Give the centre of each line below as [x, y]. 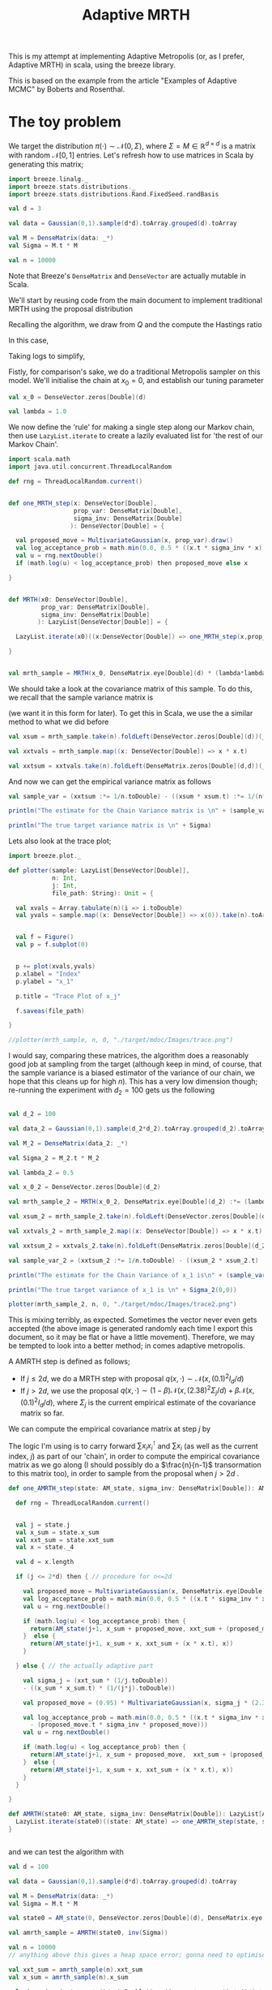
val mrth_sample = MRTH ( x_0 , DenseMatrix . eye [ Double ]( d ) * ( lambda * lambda [137, 674]
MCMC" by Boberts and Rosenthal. [67, 89]
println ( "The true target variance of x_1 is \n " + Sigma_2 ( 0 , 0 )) [123, 1290]
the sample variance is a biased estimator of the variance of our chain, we [132, 1073]
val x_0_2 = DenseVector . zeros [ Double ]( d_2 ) [85, 1187]
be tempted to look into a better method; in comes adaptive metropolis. [127, 1346]
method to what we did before [59, 721]
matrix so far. [42, 1413]
